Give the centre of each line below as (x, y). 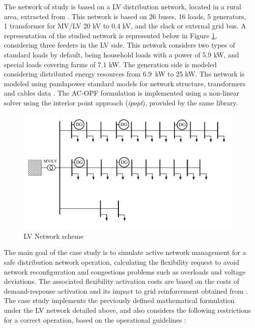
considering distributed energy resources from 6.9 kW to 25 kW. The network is (124, 74)
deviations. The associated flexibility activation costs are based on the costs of (122, 281)
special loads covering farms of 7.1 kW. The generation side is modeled (110, 64)
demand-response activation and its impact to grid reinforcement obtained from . (126, 290)
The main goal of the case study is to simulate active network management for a (125, 252)
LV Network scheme (54, 236)
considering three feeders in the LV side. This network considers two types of (120, 45)
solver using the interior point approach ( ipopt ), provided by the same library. (121, 102)
